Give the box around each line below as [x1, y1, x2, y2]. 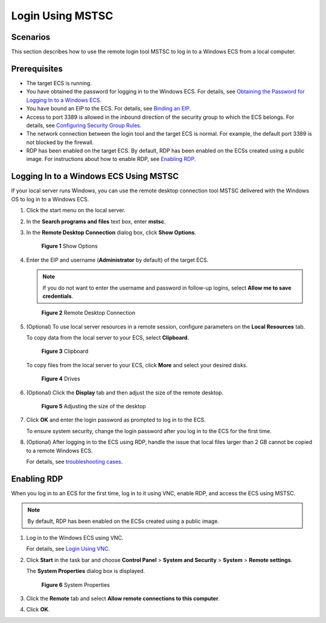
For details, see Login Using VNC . [26, 545, 110, 552]
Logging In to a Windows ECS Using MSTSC [11, 171, 179, 182]
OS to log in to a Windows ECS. [11, 195, 89, 203]
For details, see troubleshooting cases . [26, 458, 123, 465]
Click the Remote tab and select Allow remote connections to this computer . [26, 595, 220, 602]
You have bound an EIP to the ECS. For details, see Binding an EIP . [26, 105, 191, 112]
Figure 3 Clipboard [41, 347, 89, 355]
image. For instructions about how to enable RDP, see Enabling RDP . [26, 156, 196, 163]
